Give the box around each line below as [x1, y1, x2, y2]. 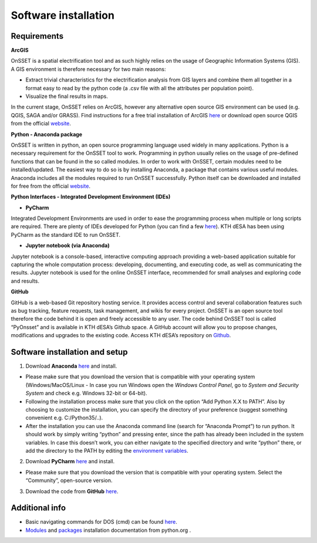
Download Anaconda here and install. [25, 362, 117, 369]
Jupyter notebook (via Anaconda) [25, 242, 110, 249]
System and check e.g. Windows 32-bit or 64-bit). [25, 390, 147, 397]
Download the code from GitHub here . [25, 487, 119, 495]
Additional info [11, 503, 66, 513]
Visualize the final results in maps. [25, 93, 108, 100]
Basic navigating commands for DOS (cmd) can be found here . [25, 518, 177, 525]
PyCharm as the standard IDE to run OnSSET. [11, 231, 120, 238]
